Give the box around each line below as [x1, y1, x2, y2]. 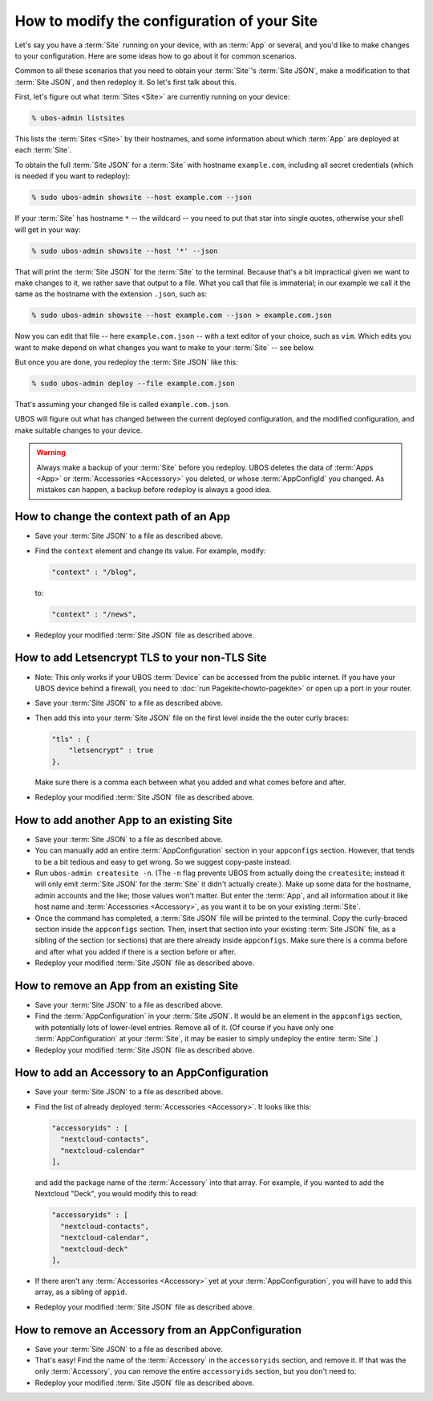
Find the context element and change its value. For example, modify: [34, 546, 266, 556]
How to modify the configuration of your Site [14, 12, 318, 30]
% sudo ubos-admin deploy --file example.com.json [31, 379, 236, 389]
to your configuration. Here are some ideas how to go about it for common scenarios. [14, 51, 297, 60]
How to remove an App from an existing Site [14, 979, 239, 992]
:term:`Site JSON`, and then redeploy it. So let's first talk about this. [14, 77, 237, 87]
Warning [36, 448, 66, 458]
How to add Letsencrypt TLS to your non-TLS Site [14, 651, 268, 665]
